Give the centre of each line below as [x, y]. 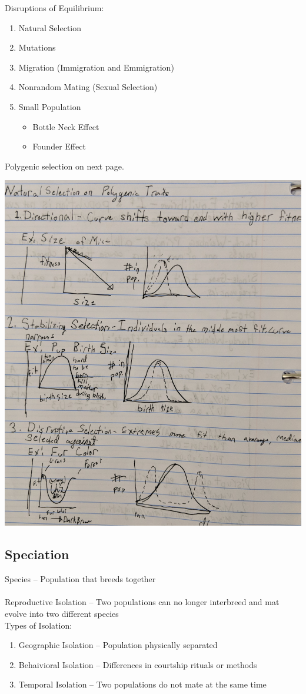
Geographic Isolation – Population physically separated [118, 645]
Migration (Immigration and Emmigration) [96, 67]
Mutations [37, 47]
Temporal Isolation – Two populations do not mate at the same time [142, 684]
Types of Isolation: [39, 625]
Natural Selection [50, 27]
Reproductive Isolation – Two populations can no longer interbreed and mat [142, 602]
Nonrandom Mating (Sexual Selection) [88, 87]
